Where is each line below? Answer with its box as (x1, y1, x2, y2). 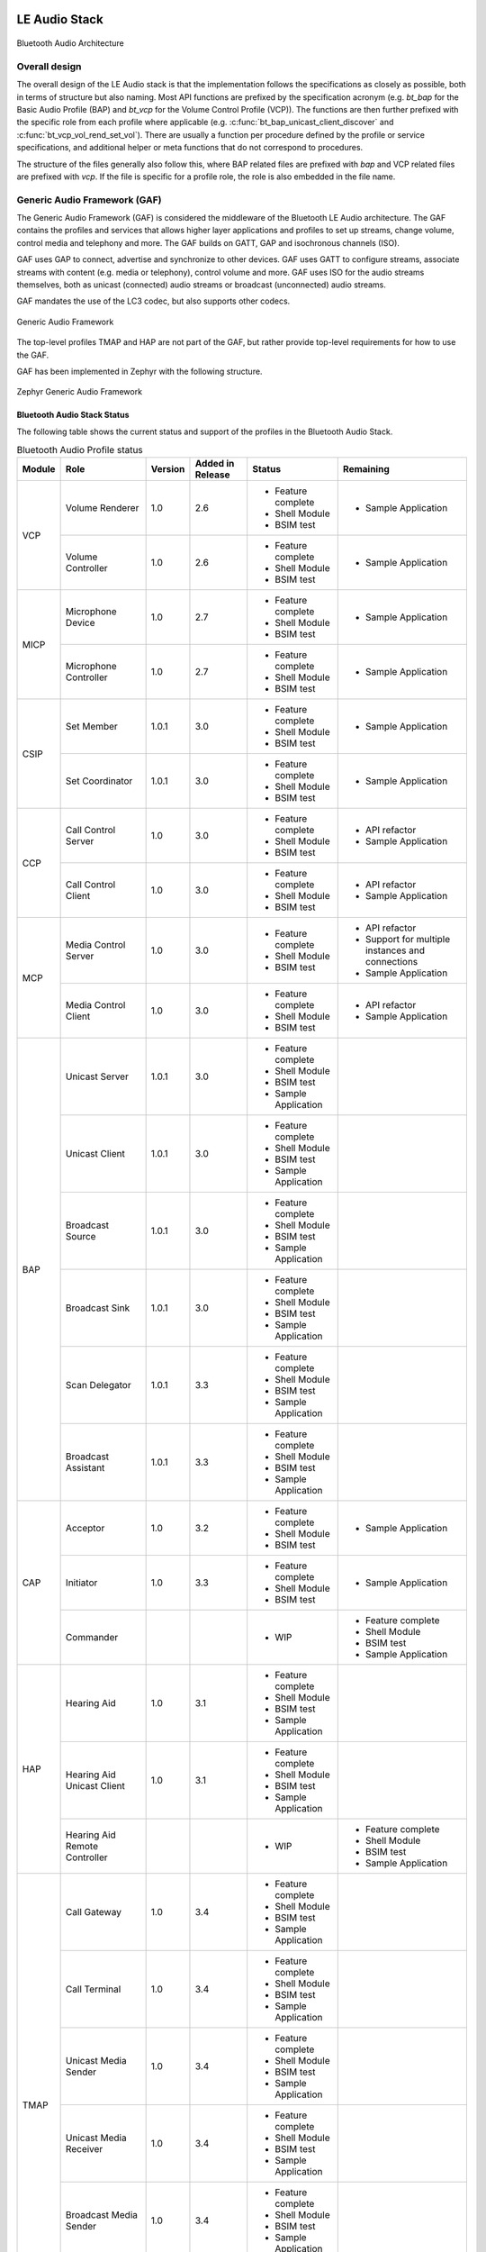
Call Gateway (65, 1906, 121, 1919)
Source (65, 1230, 96, 1243)
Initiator (65, 1576, 98, 1589)
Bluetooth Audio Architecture (16, 38, 125, 49)
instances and (364, 944, 425, 957)
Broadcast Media (65, 2209, 139, 2221)
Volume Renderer (65, 502, 139, 514)
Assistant (65, 1462, 105, 1475)
